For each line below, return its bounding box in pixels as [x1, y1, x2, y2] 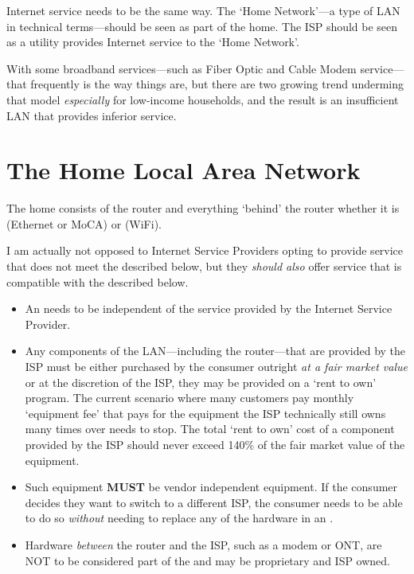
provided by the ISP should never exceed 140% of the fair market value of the [25, 436, 405, 452]
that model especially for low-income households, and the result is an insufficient [6, 91, 399, 107]
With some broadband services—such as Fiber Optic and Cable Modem [6, 60, 357, 76]
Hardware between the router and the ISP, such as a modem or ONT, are [25, 536, 382, 553]
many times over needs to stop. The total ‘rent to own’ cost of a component [25, 420, 395, 437]
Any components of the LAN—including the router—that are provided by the [25, 342, 406, 359]
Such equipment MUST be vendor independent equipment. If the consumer [25, 478, 398, 495]
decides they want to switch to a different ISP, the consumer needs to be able [25, 494, 403, 510]
